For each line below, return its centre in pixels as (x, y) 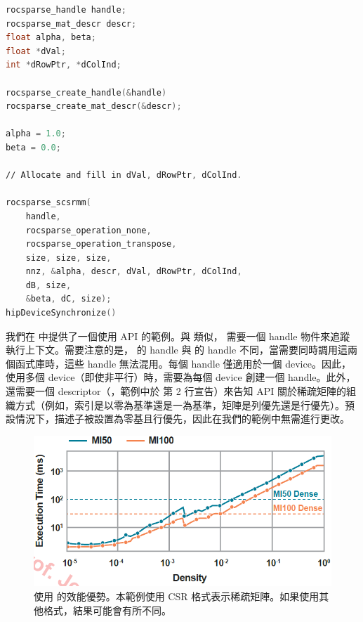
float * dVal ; (36, 51)
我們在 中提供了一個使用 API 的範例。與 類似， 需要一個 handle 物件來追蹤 (178, 336)
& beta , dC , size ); (68, 299)
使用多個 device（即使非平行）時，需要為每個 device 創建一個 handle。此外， (181, 377)
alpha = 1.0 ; (36, 134)
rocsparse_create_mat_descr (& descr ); (94, 106)
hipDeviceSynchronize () (61, 313)
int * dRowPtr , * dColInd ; (64, 65)
